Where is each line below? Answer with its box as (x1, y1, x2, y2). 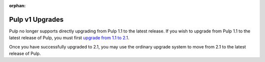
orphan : (9, 3, 26, 8)
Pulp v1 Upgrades (9, 15, 64, 24)
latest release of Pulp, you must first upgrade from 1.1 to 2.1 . (9, 35, 130, 41)
